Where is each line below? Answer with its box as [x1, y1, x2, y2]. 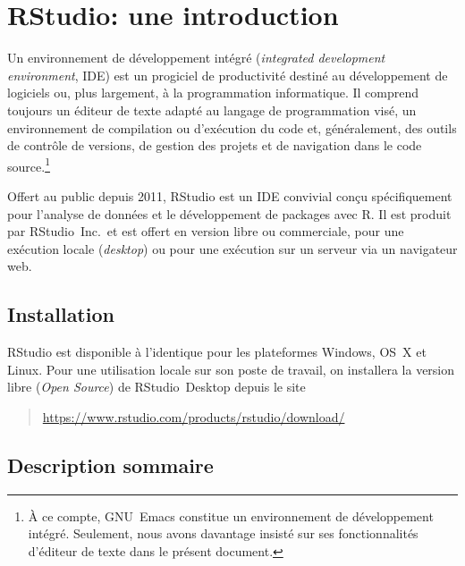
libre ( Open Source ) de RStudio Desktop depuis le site [7, 377, 306, 396]
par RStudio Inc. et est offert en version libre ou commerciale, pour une [7, 222, 404, 241]
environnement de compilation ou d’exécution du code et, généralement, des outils [7, 118, 457, 137]
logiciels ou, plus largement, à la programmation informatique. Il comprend [7, 83, 419, 102]
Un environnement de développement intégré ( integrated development [7, 48, 385, 67]
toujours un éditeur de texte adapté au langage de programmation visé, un [7, 100, 417, 119]
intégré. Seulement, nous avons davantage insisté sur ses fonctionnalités [28, 524, 418, 543]
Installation [7, 300, 114, 328]
